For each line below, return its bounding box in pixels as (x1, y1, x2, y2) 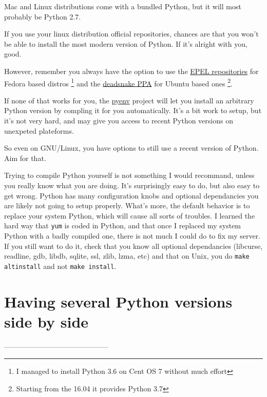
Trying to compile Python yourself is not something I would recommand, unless (4, 170, 255, 181)
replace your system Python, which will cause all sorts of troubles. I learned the (4, 210, 255, 221)
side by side (4, 311, 89, 332)
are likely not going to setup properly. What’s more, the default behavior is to (4, 200, 250, 211)
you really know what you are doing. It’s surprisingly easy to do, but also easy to (4, 179, 260, 190)
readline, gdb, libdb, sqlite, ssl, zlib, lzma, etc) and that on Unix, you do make (4, 250, 250, 261)
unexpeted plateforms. (4, 125, 74, 136)
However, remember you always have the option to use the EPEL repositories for (4, 65, 259, 76)
